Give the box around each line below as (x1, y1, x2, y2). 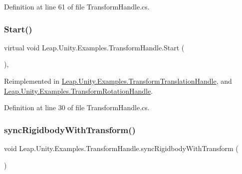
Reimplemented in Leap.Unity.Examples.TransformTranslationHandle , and (4, 76, 232, 86)
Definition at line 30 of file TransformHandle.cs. (4, 102, 150, 113)
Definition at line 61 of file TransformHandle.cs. (4, 1, 150, 11)
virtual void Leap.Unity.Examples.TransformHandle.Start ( (4, 42, 185, 52)
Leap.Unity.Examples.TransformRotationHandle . (4, 85, 153, 96)
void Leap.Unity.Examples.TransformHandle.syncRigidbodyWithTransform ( (4, 143, 239, 153)
